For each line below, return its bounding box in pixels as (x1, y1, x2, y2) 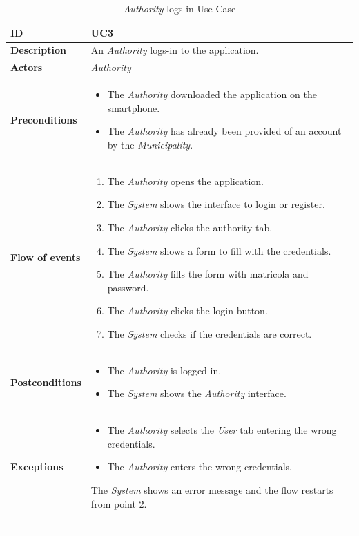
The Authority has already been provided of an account (107, 124, 342, 138)
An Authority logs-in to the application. (90, 43, 259, 57)
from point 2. (90, 496, 147, 510)
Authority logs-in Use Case (123, 1, 236, 15)
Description (10, 43, 67, 57)
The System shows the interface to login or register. (107, 197, 325, 211)
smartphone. (107, 100, 160, 115)
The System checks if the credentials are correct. (107, 326, 312, 341)
